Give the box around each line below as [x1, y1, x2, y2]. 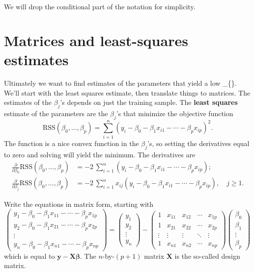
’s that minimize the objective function [116, 108, 233, 118]
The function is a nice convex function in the [4, 138, 139, 148]
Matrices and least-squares [4, 30, 188, 50]
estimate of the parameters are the [4, 108, 108, 118]
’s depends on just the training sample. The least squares [60, 97, 238, 107]
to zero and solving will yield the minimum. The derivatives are [4, 149, 196, 159]
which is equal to [4, 250, 55, 261]
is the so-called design [174, 250, 240, 261]
